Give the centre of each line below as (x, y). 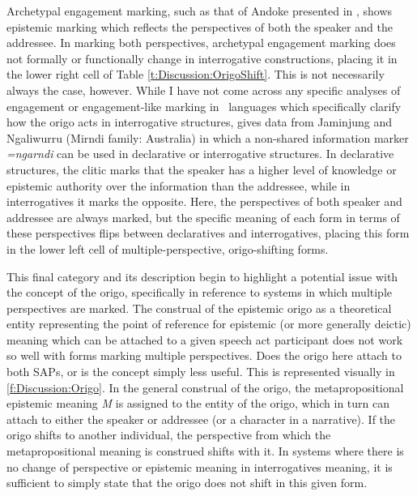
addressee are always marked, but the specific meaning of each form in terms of (203, 217)
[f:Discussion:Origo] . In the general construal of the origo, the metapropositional (205, 387)
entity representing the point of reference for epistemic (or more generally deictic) (209, 324)
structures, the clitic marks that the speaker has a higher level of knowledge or (202, 169)
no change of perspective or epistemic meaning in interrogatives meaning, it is (200, 466)
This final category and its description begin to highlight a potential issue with (202, 276)
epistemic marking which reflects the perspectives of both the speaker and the (200, 26)
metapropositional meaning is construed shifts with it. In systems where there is (205, 451)
